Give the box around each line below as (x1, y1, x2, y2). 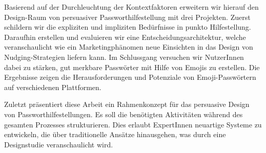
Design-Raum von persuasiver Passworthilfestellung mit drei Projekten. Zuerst (4, 11, 251, 22)
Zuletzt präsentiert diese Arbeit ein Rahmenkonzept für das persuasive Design (4, 99, 250, 110)
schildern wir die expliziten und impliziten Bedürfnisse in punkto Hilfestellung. (4, 21, 251, 32)
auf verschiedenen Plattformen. (4, 81, 101, 92)
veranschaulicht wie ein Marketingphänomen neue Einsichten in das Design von (4, 41, 253, 52)
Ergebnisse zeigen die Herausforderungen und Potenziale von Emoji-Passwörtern (4, 72, 256, 82)
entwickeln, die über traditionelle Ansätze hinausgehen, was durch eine (4, 129, 226, 140)
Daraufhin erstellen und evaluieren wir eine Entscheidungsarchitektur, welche (4, 31, 246, 42)
